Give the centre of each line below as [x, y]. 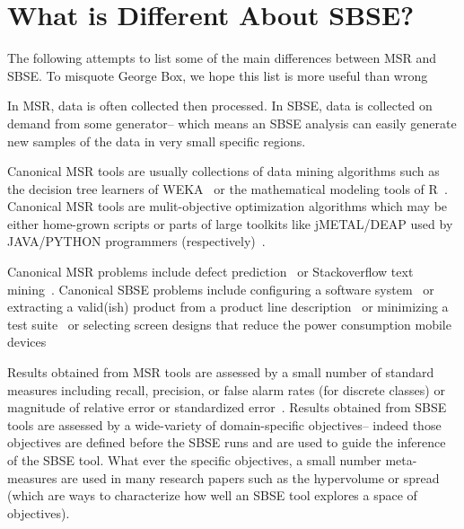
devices [27, 342]
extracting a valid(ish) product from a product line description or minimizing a [228, 307]
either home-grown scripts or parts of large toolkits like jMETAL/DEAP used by [230, 223]
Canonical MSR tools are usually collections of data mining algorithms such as [223, 171]
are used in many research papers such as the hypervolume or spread [250, 477]
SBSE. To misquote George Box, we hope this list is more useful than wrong [218, 75]
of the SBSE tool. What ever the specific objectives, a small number [194, 460]
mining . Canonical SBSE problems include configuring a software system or [221, 289]
